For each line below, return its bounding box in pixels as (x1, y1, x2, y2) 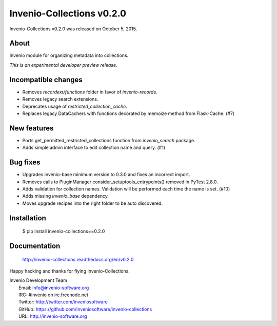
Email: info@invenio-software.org (18, 284, 89, 291)
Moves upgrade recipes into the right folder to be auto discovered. (22, 200, 163, 206)
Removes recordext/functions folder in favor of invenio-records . (22, 89, 157, 95)
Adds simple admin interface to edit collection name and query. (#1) (22, 144, 166, 151)
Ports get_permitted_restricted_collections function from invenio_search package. (22, 137, 195, 143)
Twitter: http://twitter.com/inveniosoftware (18, 299, 108, 305)
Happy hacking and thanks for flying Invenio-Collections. (9, 267, 130, 274)
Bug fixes (9, 158, 41, 167)
